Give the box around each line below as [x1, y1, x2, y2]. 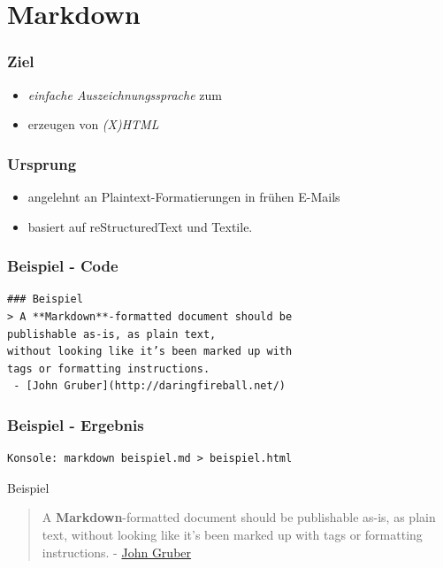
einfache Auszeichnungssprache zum [27, 85, 222, 104]
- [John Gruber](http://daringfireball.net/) [13, 380, 286, 393]
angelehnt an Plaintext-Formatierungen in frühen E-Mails [27, 188, 340, 205]
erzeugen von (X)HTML [27, 115, 159, 134]
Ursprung [7, 152, 77, 174]
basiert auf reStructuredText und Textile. [27, 217, 253, 235]
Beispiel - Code [7, 255, 118, 277]
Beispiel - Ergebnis [7, 413, 144, 435]
